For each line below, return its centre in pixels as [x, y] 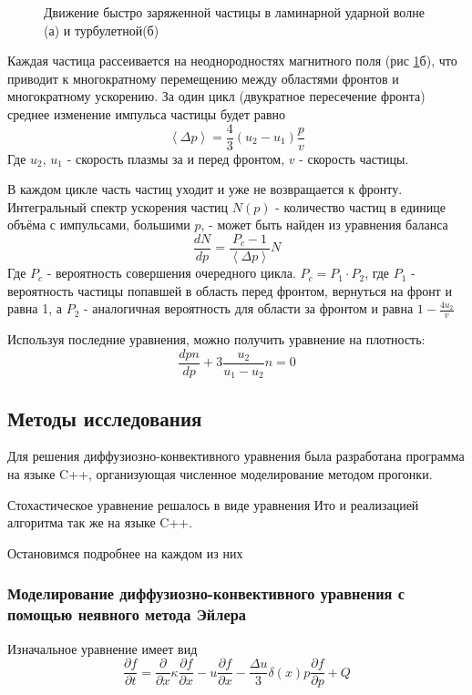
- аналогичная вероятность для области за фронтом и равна [248, 308]
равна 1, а [35, 308]
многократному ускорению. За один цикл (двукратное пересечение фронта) [216, 96]
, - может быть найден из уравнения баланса [324, 225]
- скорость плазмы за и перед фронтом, [176, 158]
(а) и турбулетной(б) [102, 30]
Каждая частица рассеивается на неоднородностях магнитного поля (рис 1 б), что [232, 61]
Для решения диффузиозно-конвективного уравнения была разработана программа [236, 456]
